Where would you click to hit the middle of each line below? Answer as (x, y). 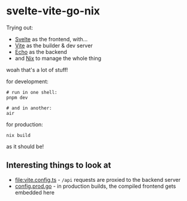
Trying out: (20, 28)
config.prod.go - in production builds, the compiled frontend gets (95, 186)
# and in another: (29, 108)
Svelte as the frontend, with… (51, 39)
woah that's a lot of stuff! (37, 69)
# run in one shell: (32, 92)
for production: (25, 124)
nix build (19, 135)
